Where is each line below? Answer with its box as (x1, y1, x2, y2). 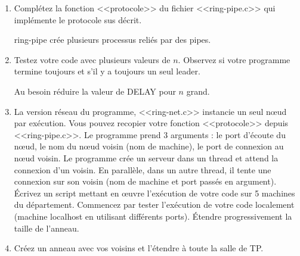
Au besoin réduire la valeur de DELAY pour (14, 85, 176, 97)
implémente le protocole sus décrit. (14, 13, 142, 26)
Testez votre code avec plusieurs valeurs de (14, 53, 171, 65)
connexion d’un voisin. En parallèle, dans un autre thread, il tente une (14, 163, 271, 176)
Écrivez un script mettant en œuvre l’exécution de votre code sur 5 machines (14, 186, 295, 199)
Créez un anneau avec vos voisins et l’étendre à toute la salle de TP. (14, 242, 264, 254)
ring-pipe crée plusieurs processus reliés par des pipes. (14, 33, 211, 46)
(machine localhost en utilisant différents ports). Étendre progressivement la (14, 210, 292, 222)
